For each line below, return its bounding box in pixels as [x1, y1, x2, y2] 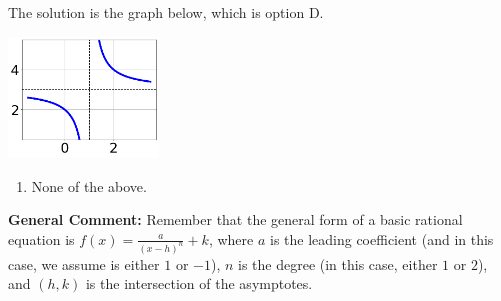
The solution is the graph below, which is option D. [8, 2, 324, 22]
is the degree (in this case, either [238, 253, 438, 274]
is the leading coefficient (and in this [269, 228, 494, 249]
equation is [8, 228, 75, 249]
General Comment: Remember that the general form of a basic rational [8, 209, 463, 230]
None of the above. [31, 175, 147, 196]
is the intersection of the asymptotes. [85, 273, 313, 294]
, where [208, 228, 254, 249]
